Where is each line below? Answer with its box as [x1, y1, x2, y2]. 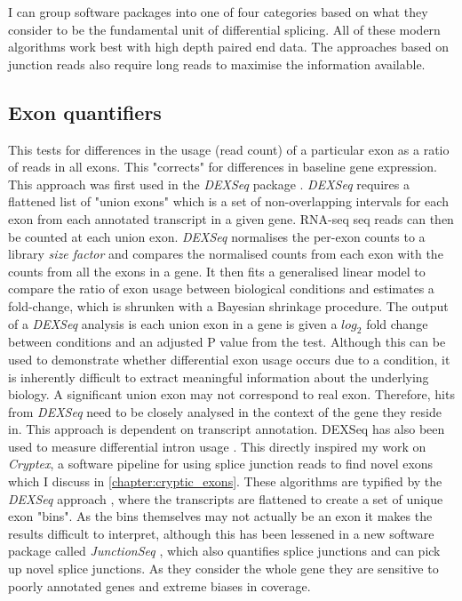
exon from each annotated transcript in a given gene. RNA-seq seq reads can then [8, 209, 454, 228]
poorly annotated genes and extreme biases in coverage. [8, 576, 311, 595]
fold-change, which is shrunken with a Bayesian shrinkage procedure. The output [8, 296, 449, 315]
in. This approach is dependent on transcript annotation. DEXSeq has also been [8, 420, 445, 438]
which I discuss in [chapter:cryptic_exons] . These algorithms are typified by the [8, 472, 442, 491]
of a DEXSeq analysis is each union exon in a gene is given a [8, 314, 338, 333]
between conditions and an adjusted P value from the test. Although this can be [8, 333, 446, 351]
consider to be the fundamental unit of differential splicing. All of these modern [8, 20, 441, 38]
